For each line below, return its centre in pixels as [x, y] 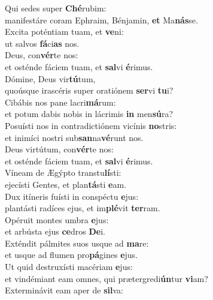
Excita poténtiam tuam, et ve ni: [64, 31]
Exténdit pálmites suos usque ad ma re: [77, 243]
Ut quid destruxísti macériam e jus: [69, 267]
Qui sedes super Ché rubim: [56, 8]
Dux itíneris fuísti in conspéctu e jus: [72, 196]
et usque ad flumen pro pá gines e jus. [71, 255]
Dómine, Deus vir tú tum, [50, 78]
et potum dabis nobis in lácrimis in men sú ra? [89, 114]
